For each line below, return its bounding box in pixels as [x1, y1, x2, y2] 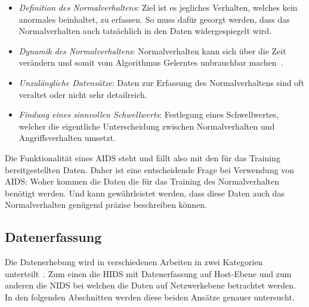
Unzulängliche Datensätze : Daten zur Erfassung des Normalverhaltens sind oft [18, 76, 304, 88]
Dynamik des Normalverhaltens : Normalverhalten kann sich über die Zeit [18, 44, 286, 57]
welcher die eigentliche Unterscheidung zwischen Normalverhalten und [18, 119, 275, 132]
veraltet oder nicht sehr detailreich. [18, 88, 147, 100]
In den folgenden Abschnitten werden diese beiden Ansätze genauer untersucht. [5, 290, 295, 303]
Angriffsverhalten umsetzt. [18, 131, 116, 144]
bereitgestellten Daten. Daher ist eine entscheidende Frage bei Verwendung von [5, 163, 295, 176]
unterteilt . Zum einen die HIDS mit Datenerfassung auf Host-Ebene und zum [5, 267, 292, 280]
